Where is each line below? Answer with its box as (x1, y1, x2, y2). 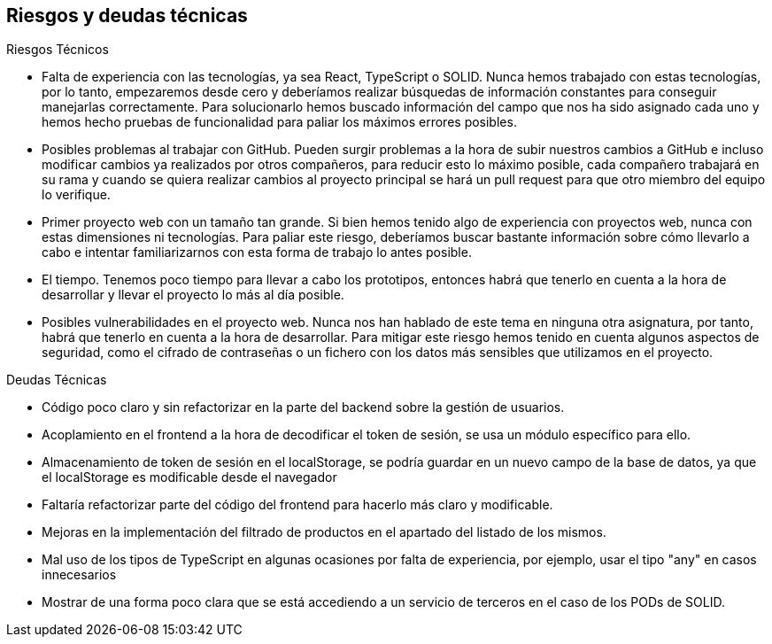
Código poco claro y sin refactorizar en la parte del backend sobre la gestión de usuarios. (42, 400, 565, 415)
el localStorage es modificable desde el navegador (42, 469, 337, 485)
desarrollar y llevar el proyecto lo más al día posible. (42, 287, 344, 303)
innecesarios (42, 567, 117, 583)
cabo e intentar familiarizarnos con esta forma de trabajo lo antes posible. (42, 244, 472, 260)
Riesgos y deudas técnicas (6, 4, 248, 27)
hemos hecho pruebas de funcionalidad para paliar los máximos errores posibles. (42, 114, 517, 130)
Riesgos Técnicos (6, 42, 109, 58)
